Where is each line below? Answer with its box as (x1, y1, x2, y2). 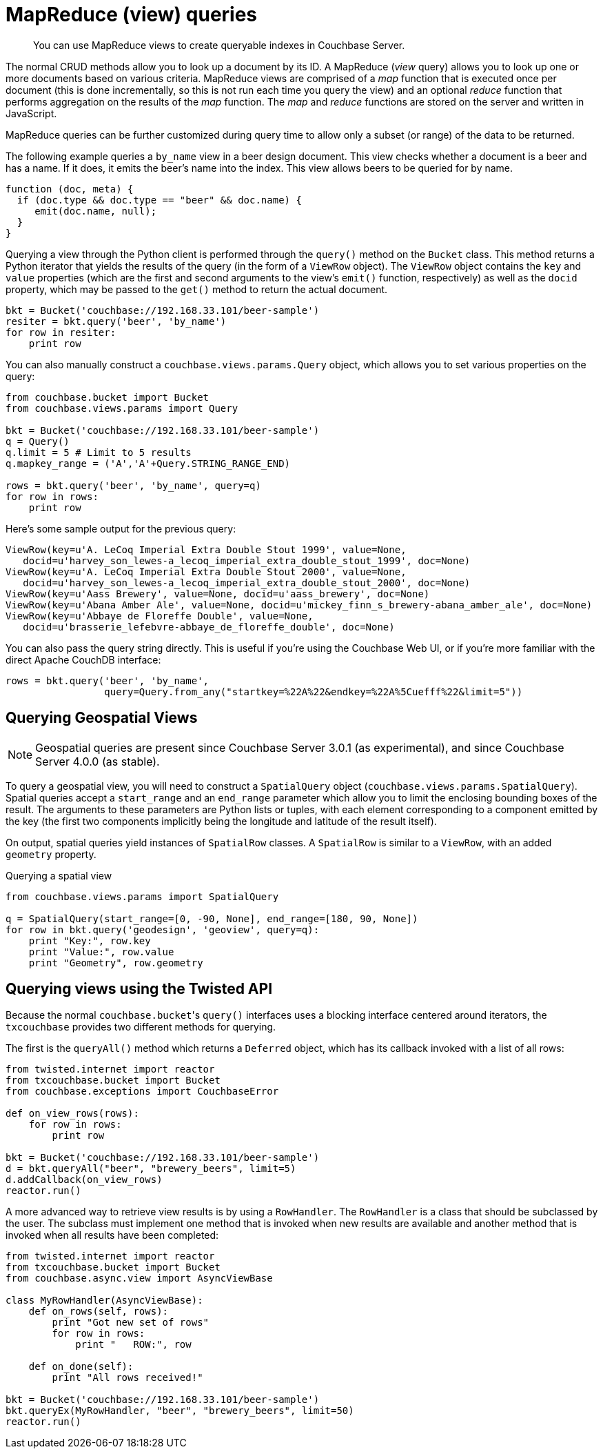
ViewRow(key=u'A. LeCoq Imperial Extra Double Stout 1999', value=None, (6, 544, 407, 555)
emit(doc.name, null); (34, 205, 157, 217)
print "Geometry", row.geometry (28, 957, 203, 968)
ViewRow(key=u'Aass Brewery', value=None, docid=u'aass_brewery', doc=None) (6, 588, 430, 599)
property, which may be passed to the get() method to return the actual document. (6, 283, 388, 295)
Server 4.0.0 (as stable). (35, 754, 160, 768)
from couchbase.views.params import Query (6, 402, 238, 414)
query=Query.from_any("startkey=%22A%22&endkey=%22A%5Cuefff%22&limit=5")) (104, 686, 523, 697)
